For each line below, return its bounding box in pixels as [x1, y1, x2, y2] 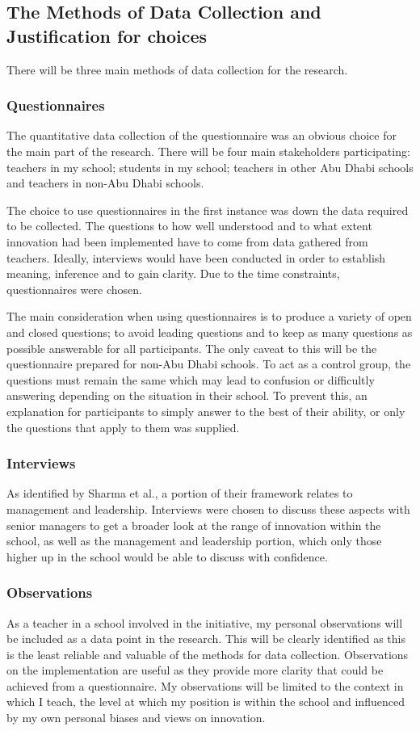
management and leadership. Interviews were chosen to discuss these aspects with [6, 500, 410, 517]
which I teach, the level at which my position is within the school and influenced [6, 693, 405, 710]
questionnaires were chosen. [6, 280, 142, 297]
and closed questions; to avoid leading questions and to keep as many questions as [6, 323, 413, 340]
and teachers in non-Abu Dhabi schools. [6, 174, 204, 191]
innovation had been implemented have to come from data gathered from [6, 233, 368, 250]
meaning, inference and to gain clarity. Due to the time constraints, [6, 265, 340, 282]
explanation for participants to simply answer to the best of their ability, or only [6, 402, 405, 419]
